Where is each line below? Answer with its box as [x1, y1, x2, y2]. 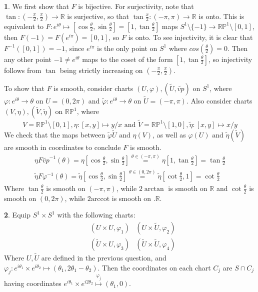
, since [65, 42, 84, 53]
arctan [144, 185, 164, 192]
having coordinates [4, 278, 61, 288]
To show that [4, 82, 44, 93]
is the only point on [97, 42, 157, 53]
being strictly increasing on [59, 64, 143, 75]
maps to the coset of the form [82, 53, 173, 64]
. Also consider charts [186, 95, 252, 105]
